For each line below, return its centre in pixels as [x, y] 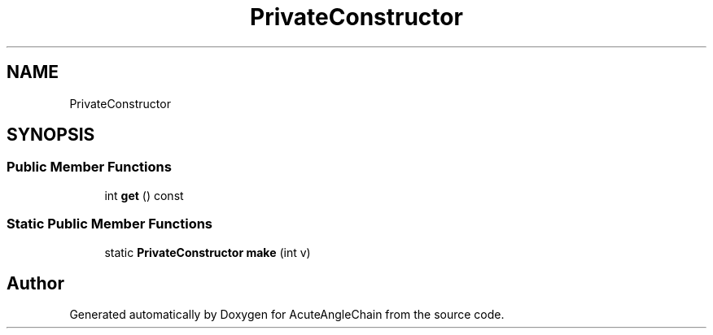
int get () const [144, 195]
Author [35, 283]
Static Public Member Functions [110, 224]
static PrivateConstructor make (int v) [208, 252]
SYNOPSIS [51, 135]
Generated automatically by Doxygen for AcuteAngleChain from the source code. [287, 315]
